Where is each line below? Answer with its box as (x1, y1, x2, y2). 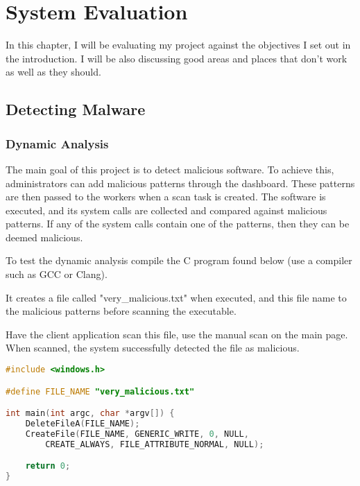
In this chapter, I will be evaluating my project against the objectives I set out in (6, 37, 351, 52)
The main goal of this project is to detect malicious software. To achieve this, (6, 162, 334, 176)
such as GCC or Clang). (6, 267, 108, 281)
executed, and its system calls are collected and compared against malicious (6, 202, 327, 217)
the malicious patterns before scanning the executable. (6, 304, 237, 318)
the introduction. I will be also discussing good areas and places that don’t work (6, 51, 348, 65)
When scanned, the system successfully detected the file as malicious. (6, 340, 300, 355)
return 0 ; (25, 461, 71, 471)
